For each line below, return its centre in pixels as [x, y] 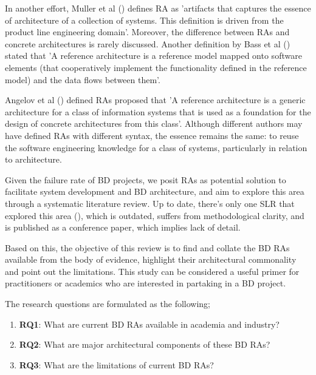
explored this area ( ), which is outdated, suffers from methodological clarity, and [155, 215]
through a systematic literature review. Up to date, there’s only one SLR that [150, 203]
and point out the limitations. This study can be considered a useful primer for [152, 271]
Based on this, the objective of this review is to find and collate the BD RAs [147, 247]
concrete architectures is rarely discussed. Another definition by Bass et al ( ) [148, 43]
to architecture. [33, 159]
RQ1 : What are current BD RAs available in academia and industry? [149, 324]
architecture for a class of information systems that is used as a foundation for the [158, 111]
